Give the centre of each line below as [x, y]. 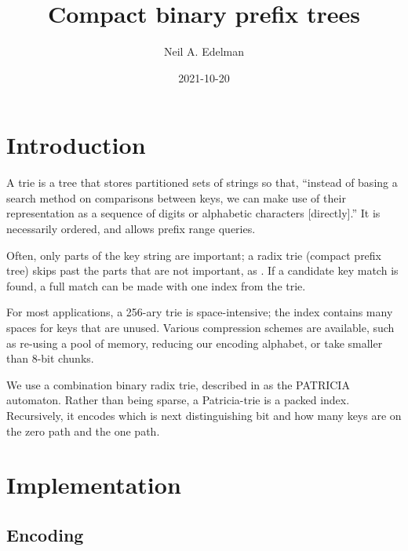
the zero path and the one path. [83, 431]
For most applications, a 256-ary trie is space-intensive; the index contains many [200, 312]
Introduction [76, 145]
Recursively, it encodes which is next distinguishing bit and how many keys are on [204, 415]
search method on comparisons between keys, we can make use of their [176, 197]
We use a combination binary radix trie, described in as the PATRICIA [178, 384]
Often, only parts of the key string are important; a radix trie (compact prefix [194, 255]
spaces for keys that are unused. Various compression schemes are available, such [200, 327]
